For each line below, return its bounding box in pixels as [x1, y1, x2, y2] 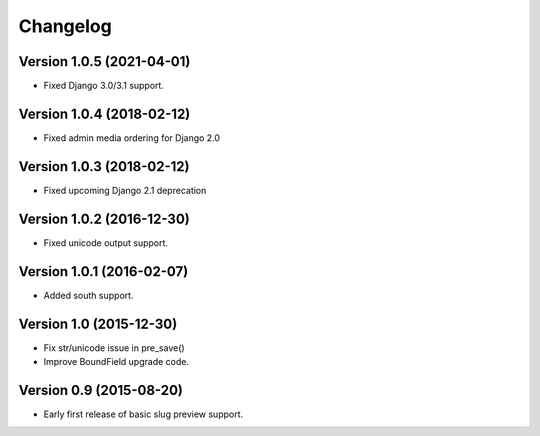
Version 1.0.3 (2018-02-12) [18, 158, 190, 175]
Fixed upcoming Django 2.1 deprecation [43, 184, 207, 196]
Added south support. [43, 289, 134, 301]
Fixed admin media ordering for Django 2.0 [43, 131, 220, 144]
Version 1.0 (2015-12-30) [18, 315, 178, 332]
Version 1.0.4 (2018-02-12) [18, 105, 191, 122]
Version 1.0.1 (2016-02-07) [18, 263, 189, 280]
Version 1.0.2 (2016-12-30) [18, 210, 190, 227]
